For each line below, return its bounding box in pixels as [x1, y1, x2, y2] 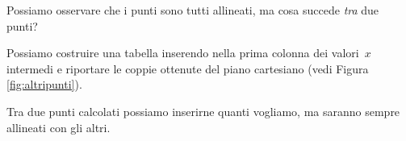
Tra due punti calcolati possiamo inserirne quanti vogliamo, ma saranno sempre [6, 102, 400, 119]
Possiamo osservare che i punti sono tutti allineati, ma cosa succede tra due [6, 2, 379, 18]
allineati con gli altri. [6, 118, 111, 135]
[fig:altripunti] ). [6, 76, 82, 93]
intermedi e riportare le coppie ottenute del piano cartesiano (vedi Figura [6, 60, 369, 77]
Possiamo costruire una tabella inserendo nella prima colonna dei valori [6, 44, 359, 61]
